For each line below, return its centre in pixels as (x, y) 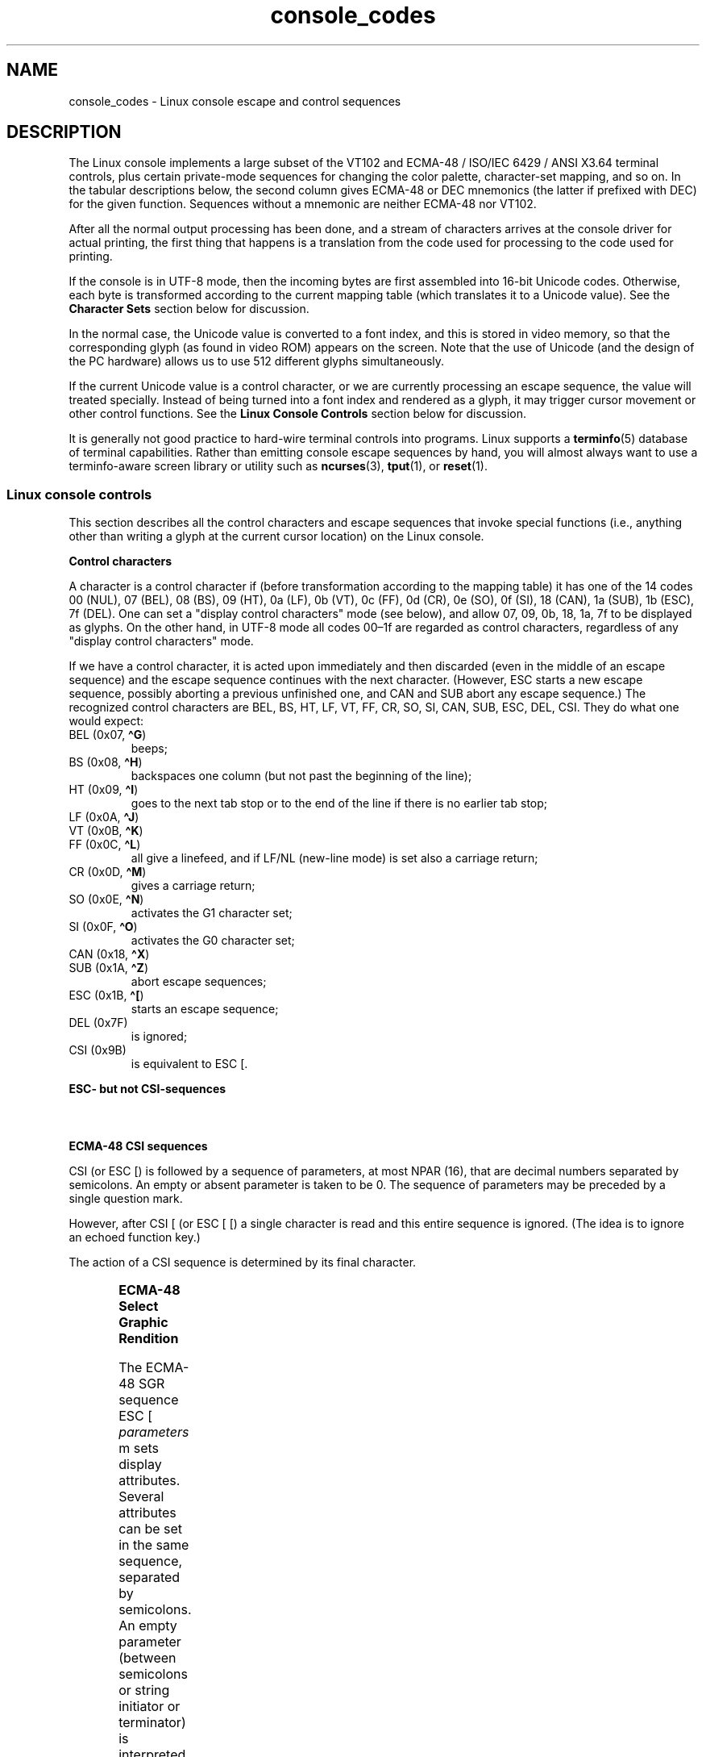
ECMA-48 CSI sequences (138, 1146)
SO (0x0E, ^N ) (106, 899)
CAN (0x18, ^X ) (109, 954)
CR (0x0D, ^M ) (108, 872)
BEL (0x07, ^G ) (108, 735)
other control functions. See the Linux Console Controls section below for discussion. (298, 414)
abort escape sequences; (199, 982)
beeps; (149, 749)
